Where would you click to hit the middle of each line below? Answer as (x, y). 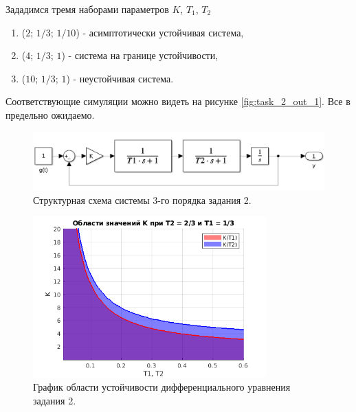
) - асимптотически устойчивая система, (160, 32)
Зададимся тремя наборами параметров (87, 9)
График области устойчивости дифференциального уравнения (162, 387)
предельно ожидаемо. (50, 114)
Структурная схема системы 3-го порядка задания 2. (142, 199)
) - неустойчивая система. (120, 78)
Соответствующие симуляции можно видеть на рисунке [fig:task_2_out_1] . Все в (178, 101)
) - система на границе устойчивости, (140, 55)
